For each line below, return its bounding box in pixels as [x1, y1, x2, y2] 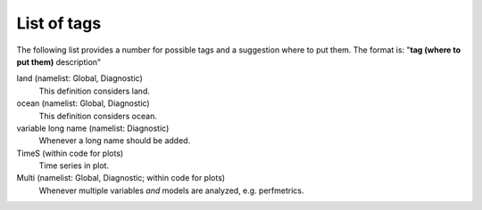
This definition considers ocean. [38, 110, 158, 121]
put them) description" [16, 56, 102, 67]
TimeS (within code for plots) [16, 148, 124, 158]
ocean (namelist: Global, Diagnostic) [16, 98, 151, 109]
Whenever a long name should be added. [38, 135, 191, 146]
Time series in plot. [38, 160, 110, 171]
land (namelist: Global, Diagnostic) [16, 73, 143, 84]
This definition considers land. [38, 85, 151, 96]
